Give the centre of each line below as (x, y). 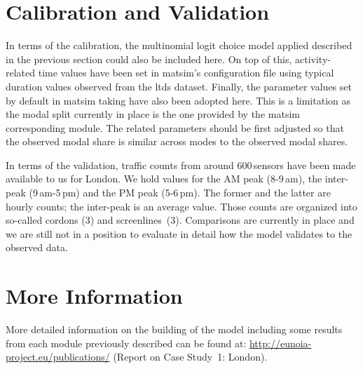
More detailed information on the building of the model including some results (174, 329)
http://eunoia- (280, 343)
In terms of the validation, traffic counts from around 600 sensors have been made (181, 165)
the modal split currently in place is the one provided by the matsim (153, 114)
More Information (94, 296)
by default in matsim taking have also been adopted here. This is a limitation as (178, 100)
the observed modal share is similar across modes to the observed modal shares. (177, 141)
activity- (313, 59)
